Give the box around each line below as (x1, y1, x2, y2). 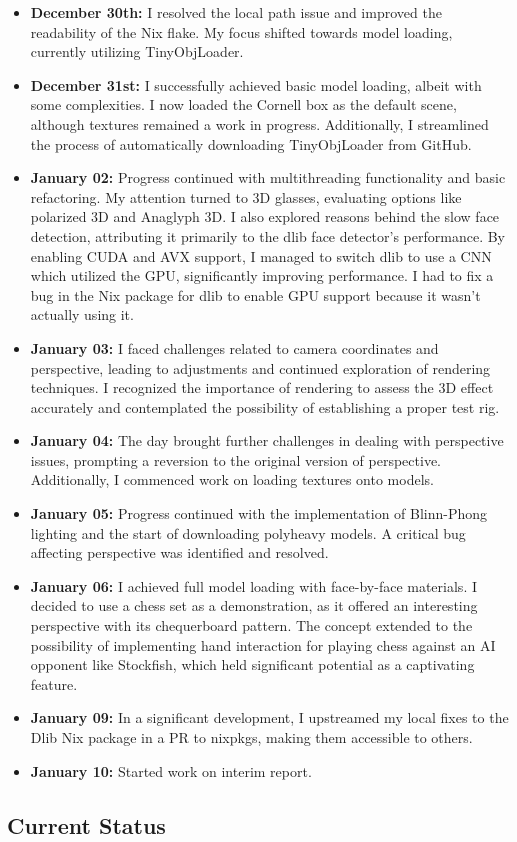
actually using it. (30, 304, 134, 325)
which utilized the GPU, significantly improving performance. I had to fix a (30, 265, 494, 286)
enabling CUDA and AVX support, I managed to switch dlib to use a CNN (30, 245, 492, 266)
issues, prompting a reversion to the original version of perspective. (30, 449, 441, 470)
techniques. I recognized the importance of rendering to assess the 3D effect (30, 377, 494, 398)
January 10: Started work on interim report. (30, 760, 312, 781)
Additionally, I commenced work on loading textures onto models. (30, 469, 434, 490)
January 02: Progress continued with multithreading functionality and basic (30, 167, 506, 188)
